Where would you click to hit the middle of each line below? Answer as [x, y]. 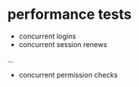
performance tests [69, 14]
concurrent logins [47, 36]
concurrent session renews [63, 44]
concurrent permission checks [68, 74]
